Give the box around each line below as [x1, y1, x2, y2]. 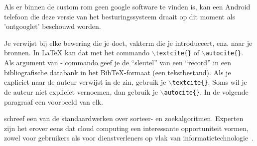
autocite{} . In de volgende [164, 86, 249, 97]
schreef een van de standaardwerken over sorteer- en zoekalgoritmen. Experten [4, 113, 244, 124]
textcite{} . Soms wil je [172, 77, 247, 87]
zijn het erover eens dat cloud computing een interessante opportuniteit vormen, [4, 123, 249, 133]
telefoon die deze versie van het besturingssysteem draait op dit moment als [4, 11, 236, 21]
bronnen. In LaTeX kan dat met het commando [4, 47, 149, 58]
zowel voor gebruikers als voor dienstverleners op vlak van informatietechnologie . [4, 133, 254, 143]
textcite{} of [155, 47, 200, 58]
